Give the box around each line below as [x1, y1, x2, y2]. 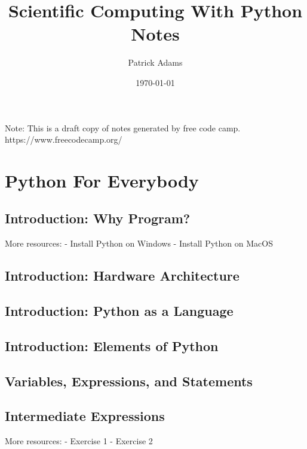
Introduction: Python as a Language [5, 302, 234, 320]
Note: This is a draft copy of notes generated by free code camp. [5, 121, 241, 134]
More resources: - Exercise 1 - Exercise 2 [5, 435, 153, 447]
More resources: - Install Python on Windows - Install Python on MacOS [5, 237, 273, 250]
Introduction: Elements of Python [5, 336, 219, 355]
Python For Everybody [5, 168, 199, 192]
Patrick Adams [128, 56, 183, 69]
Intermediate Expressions [5, 407, 165, 425]
